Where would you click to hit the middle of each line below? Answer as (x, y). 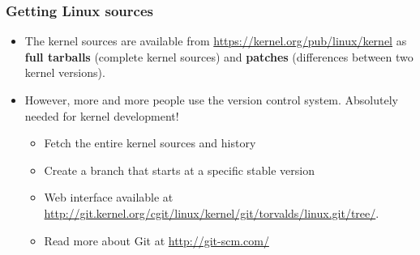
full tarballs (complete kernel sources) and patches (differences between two (219, 56)
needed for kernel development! (102, 115)
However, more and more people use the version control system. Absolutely (211, 100)
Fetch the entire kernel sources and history (150, 143)
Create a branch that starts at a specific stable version (179, 170)
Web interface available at (109, 197)
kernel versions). (65, 72)
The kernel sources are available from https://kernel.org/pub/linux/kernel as (216, 41)
